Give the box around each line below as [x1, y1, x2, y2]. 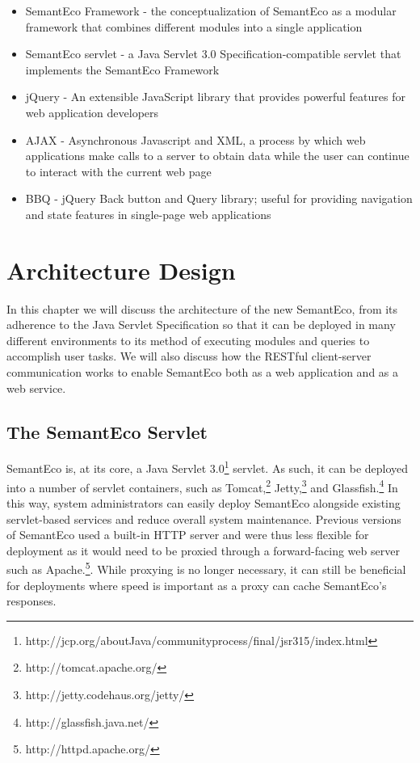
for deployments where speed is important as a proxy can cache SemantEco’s [6, 576, 387, 593]
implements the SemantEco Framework [25, 61, 220, 78]
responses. [6, 592, 57, 609]
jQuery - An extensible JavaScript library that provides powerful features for [25, 88, 405, 105]
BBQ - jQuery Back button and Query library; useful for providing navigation [25, 190, 413, 207]
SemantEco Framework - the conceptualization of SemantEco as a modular [25, 2, 397, 19]
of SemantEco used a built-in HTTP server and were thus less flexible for [6, 526, 369, 543]
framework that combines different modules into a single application [25, 18, 363, 35]
